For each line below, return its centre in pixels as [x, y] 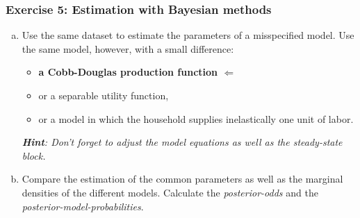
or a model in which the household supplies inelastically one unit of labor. [196, 118]
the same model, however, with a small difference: [128, 48]
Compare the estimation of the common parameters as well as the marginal [182, 179]
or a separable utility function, [104, 95]
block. [34, 155]
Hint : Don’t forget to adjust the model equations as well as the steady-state [182, 142]
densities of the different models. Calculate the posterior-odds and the [170, 192]
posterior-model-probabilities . [83, 206]
